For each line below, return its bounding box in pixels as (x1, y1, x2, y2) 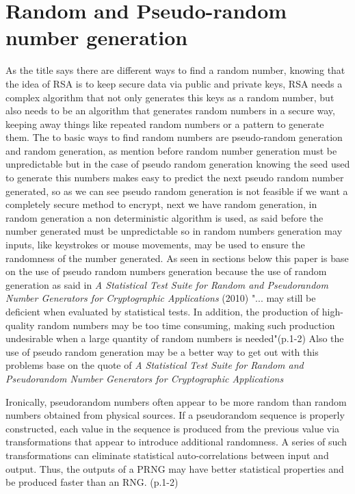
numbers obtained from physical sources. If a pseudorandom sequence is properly (5, 408, 345, 422)
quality (5, 317, 35, 332)
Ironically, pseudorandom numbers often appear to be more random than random (5, 394, 347, 408)
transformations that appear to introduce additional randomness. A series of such (5, 434, 347, 449)
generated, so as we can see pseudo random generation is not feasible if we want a (5, 183, 348, 198)
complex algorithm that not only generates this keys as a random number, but (5, 90, 334, 104)
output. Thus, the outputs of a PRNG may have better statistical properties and (5, 461, 344, 476)
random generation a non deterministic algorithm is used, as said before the (5, 210, 324, 224)
